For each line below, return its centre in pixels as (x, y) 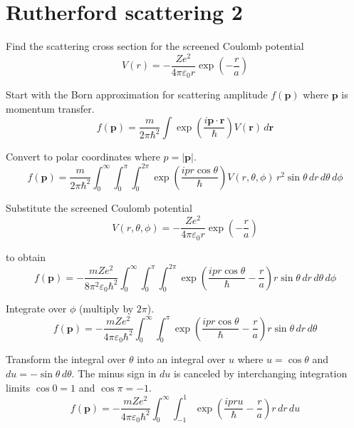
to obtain (26, 256)
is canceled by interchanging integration (260, 373)
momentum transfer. (50, 108)
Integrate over (36, 309)
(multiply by (106, 309)
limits (18, 387)
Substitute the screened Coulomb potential (99, 208)
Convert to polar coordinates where (83, 156)
